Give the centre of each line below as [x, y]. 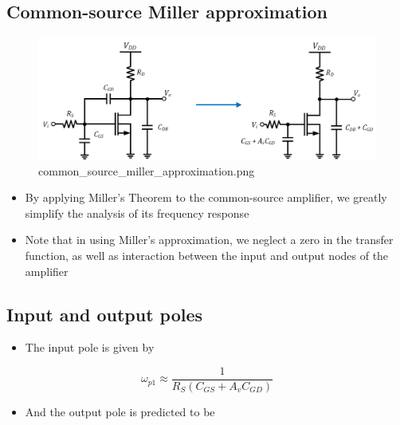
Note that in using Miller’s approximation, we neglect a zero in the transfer [209, 240]
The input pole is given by [90, 347]
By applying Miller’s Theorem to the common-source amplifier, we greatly [206, 197]
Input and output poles [105, 314]
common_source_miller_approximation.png [147, 170]
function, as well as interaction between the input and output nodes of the [207, 255]
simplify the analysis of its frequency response [137, 212]
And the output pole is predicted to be [120, 411]
